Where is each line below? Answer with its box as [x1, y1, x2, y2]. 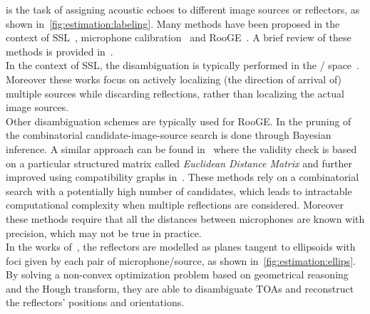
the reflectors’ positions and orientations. [6, 295, 185, 310]
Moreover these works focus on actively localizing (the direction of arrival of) [6, 71, 342, 86]
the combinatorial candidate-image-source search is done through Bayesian [6, 127, 332, 142]
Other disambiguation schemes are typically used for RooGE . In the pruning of [6, 113, 351, 128]
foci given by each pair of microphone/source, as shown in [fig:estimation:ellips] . [6, 253, 356, 268]
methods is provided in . [6, 43, 113, 58]
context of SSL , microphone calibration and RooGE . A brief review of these [6, 30, 351, 45]
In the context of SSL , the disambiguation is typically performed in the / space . [6, 58, 359, 73]
